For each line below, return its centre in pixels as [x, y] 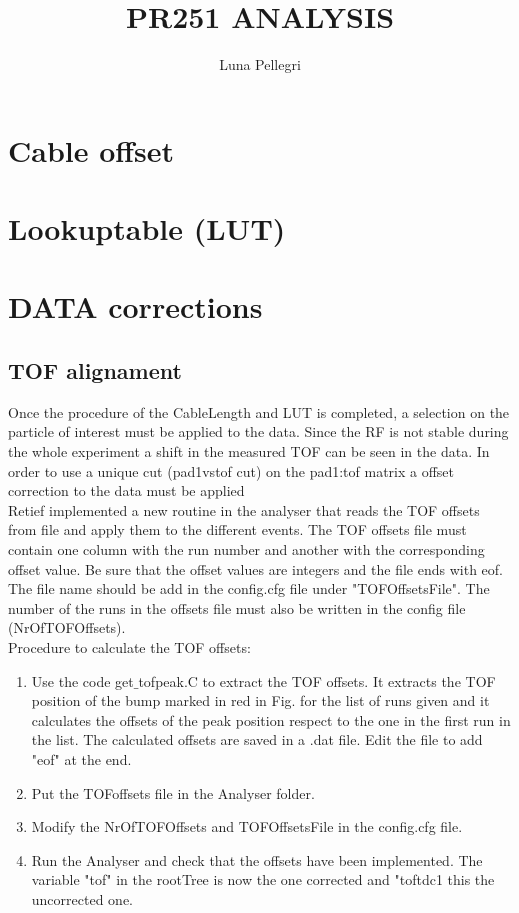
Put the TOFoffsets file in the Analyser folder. [173, 792]
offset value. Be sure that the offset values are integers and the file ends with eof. [255, 568]
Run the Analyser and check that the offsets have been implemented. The [257, 859]
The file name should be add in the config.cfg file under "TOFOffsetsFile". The [249, 588]
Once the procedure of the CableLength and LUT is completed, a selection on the [259, 411]
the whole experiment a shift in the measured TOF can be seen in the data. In [249, 451]
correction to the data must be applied [126, 490]
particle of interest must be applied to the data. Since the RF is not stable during [258, 431]
